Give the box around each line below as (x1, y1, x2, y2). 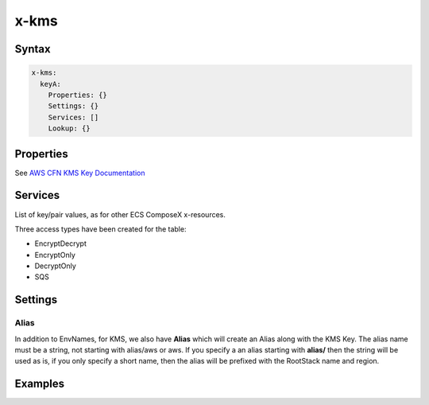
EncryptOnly (34, 250, 75, 259)
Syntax (14, 42, 51, 56)
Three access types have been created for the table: (14, 224, 187, 234)
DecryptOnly (34, 261, 77, 271)
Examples (14, 377, 65, 391)
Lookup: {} (48, 124, 91, 133)
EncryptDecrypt (34, 239, 87, 248)
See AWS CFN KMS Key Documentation (14, 168, 145, 177)
